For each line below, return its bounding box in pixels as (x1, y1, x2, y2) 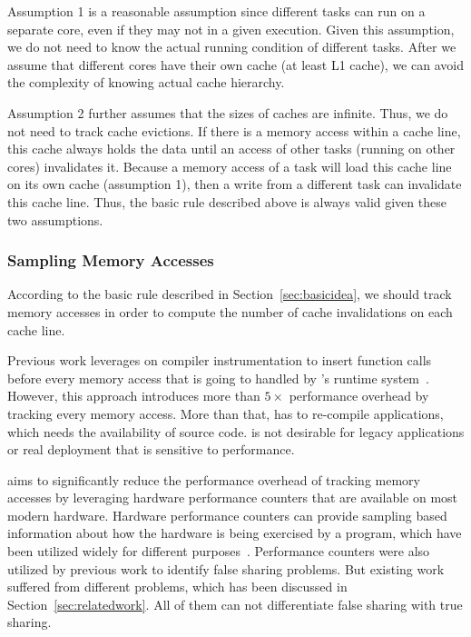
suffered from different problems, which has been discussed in (7, 577, 348, 596)
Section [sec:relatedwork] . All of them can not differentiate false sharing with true (7, 594, 463, 613)
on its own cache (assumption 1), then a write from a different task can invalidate (7, 174, 462, 194)
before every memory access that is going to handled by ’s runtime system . (7, 368, 429, 387)
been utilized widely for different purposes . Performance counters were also (7, 542, 430, 561)
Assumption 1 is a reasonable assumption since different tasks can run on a (7, 2, 426, 20)
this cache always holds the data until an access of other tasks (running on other (7, 139, 456, 158)
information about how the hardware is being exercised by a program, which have (7, 523, 462, 542)
